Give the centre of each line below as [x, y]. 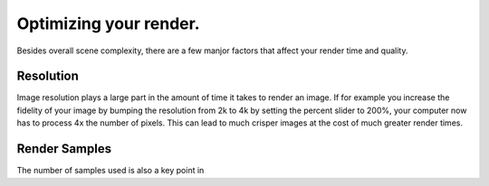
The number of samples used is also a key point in [110, 171]
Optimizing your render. [108, 23]
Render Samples [64, 149]
